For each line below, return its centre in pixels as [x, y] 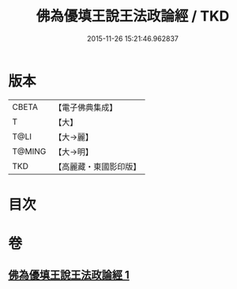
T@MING [29, 151]
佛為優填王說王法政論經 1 [69, 275]
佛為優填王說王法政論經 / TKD [133, 16]
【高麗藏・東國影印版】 [98, 167]
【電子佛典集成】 [86, 107]
